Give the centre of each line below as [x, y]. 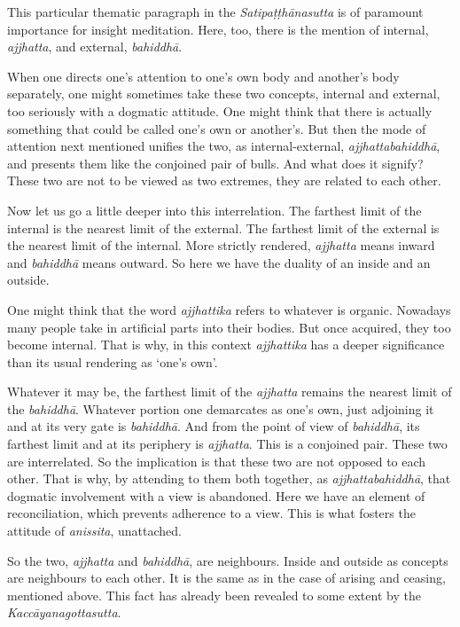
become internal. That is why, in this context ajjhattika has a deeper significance [226, 345]
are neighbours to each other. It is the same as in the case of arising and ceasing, [226, 578]
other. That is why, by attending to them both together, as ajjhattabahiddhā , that [229, 478]
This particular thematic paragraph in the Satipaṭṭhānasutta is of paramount [215, 12]
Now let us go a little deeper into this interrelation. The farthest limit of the [214, 210]
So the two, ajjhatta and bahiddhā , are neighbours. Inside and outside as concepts [228, 560]
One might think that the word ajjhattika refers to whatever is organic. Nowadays [229, 309]
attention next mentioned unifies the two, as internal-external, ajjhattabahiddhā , [224, 146]
